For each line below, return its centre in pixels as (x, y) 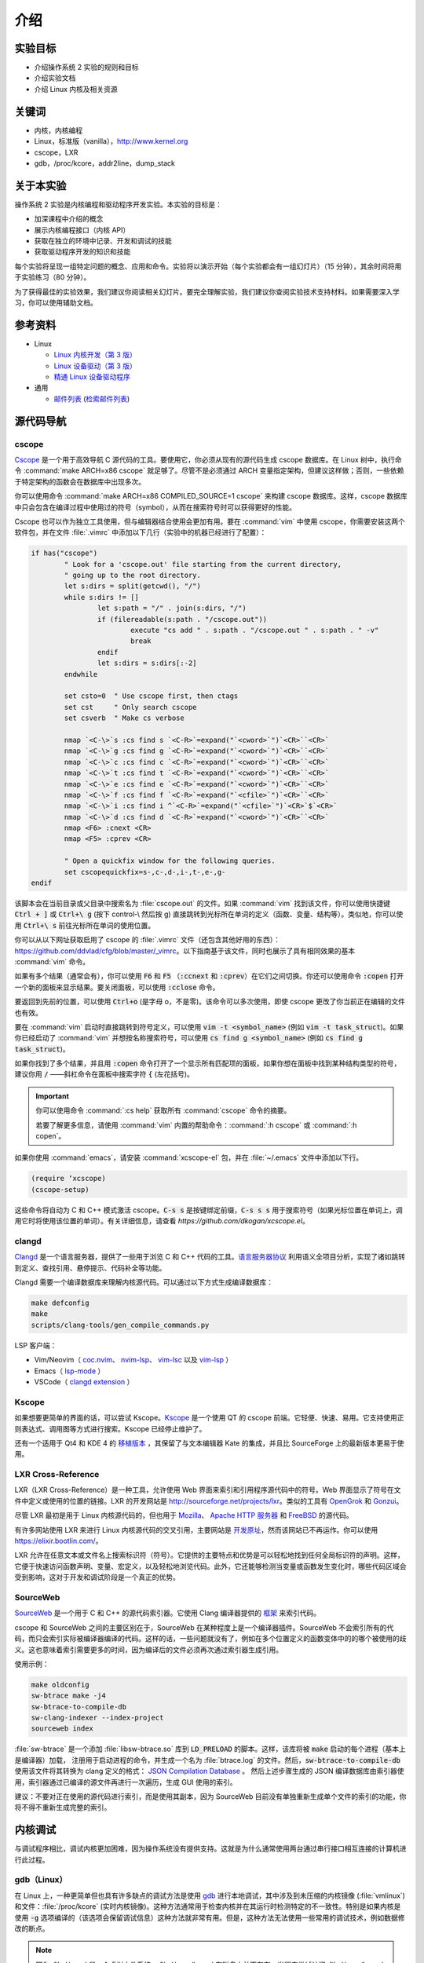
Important (53, 1096)
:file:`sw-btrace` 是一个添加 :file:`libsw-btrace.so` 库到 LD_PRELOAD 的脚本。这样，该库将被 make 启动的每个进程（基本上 (210, 1749)
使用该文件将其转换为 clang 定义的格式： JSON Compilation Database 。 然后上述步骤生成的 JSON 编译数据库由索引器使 (209, 1771)
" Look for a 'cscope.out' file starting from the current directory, (203, 564)
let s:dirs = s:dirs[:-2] (147, 663)
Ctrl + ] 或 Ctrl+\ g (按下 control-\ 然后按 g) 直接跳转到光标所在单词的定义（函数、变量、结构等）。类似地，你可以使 (209, 914)
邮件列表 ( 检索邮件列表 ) (92, 398)
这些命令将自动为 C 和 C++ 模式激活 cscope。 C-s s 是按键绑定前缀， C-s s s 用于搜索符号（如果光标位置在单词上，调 (209, 1210)
